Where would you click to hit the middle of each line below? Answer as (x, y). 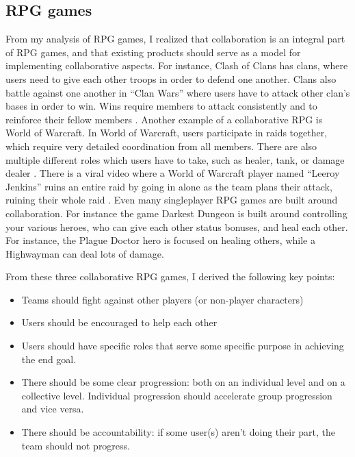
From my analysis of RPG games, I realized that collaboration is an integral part (175, 39)
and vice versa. (53, 409)
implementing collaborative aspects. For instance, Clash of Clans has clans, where (177, 65)
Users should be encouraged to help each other (119, 322)
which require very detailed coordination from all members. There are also (161, 146)
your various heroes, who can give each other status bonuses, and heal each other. (177, 226)
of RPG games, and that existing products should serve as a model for (153, 52)
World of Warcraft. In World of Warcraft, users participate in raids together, (167, 133)
